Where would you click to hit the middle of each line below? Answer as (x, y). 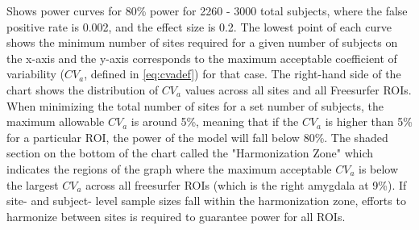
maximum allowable (56, 121)
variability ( (36, 74)
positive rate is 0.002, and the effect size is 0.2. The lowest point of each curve (199, 26)
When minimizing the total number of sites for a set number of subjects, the (195, 105)
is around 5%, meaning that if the (215, 121)
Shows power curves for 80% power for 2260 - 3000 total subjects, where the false (207, 10)
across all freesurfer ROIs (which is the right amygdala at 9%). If (246, 184)
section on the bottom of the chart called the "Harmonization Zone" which (190, 153)
